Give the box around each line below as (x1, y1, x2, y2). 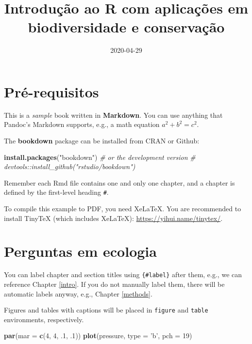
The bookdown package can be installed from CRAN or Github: (4, 136, 200, 146)
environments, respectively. (4, 314, 84, 324)
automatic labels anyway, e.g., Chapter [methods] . (4, 288, 152, 298)
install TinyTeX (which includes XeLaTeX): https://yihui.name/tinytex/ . (4, 213, 223, 223)
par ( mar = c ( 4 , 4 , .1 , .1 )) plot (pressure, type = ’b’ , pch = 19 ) (4, 330, 192, 341)
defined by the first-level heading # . (4, 187, 109, 197)
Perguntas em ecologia (4, 241, 157, 261)
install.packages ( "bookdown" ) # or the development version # (4, 152, 196, 162)
